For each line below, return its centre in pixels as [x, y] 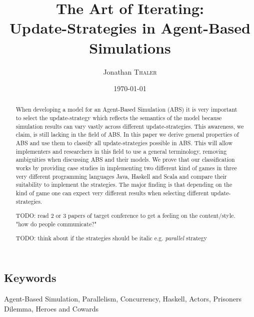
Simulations [130, 47]
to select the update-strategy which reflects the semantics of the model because [119, 118]
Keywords [30, 278]
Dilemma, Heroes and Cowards [51, 308]
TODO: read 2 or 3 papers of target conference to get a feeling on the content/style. [125, 216]
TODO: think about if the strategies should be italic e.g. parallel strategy [111, 238]
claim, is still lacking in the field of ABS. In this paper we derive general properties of [127, 134]
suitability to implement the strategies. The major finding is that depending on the [124, 185]
